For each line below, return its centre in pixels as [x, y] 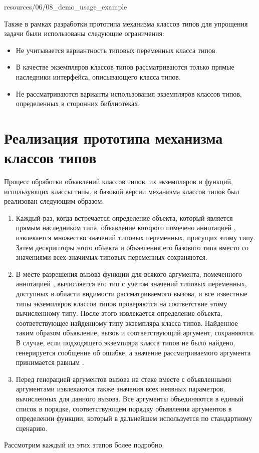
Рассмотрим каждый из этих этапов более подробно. [84, 445]
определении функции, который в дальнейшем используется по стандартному [134, 418]
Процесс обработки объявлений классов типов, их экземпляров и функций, [118, 181]
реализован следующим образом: [54, 201]
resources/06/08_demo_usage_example [66, 7]
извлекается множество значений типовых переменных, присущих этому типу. [136, 238]
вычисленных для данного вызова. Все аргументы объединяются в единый [129, 398]
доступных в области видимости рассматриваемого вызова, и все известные [132, 293]
